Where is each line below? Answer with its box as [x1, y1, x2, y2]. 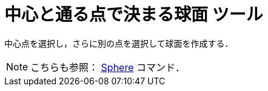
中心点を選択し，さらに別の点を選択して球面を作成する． [4, 38, 233, 49]
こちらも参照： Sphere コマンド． [30, 61, 186, 73]
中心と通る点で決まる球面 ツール [4, 4, 263, 25]
